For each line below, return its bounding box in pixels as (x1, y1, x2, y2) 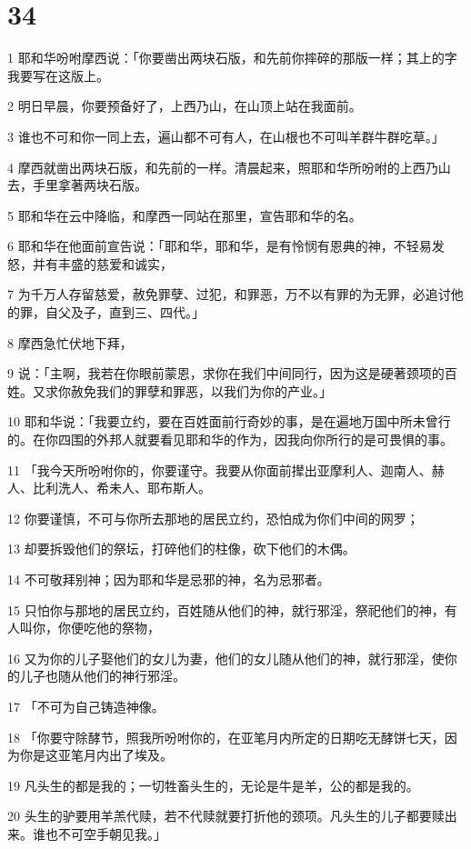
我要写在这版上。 (7, 65, 109, 85)
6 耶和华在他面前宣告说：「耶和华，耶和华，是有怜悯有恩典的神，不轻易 (7, 236, 432, 255)
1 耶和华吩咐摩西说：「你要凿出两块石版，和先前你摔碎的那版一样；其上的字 (7, 48, 457, 67)
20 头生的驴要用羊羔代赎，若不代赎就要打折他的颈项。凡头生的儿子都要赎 (7, 806, 445, 825)
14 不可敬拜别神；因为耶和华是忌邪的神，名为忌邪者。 (7, 570, 330, 588)
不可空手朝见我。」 (57, 824, 166, 843)
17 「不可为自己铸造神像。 (7, 696, 165, 715)
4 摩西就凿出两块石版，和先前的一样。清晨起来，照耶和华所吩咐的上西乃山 (7, 157, 451, 176)
